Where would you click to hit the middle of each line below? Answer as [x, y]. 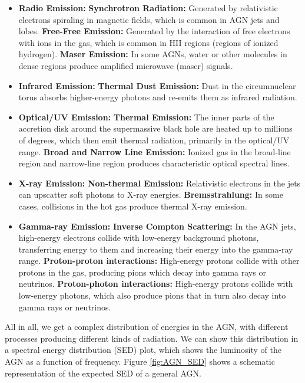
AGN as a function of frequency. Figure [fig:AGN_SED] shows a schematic [140, 361]
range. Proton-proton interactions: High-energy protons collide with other [159, 261]
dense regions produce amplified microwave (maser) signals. [126, 65]
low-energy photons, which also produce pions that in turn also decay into [152, 295]
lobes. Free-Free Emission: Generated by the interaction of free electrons [154, 31]
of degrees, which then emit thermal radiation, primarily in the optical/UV [154, 140]
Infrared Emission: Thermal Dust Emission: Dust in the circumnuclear [157, 85]
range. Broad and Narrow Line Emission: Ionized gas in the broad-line [155, 151]
